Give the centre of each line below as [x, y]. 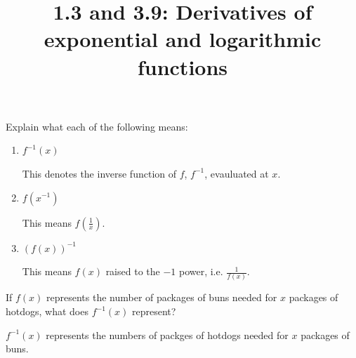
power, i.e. [201, 271]
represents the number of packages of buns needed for [162, 297]
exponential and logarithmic [183, 39]
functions [183, 66]
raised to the [133, 271]
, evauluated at [237, 173]
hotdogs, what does [47, 311]
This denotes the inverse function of [99, 173]
